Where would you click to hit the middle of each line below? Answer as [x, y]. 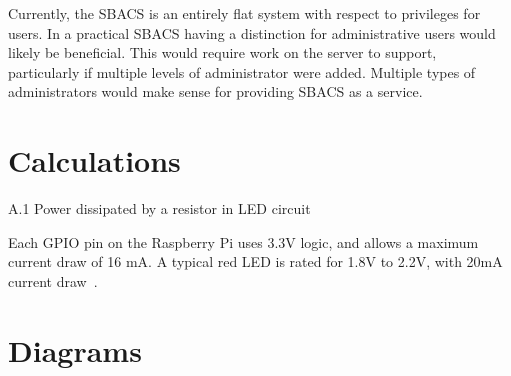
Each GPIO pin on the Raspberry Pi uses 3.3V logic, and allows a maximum [243, 241]
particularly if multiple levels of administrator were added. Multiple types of [242, 71]
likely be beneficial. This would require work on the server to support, [222, 52]
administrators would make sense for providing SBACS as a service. [215, 91]
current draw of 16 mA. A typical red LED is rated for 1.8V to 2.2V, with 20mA [255, 261]
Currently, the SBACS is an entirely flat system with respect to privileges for [244, 13]
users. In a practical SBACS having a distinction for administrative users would [252, 32]
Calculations [94, 160]
